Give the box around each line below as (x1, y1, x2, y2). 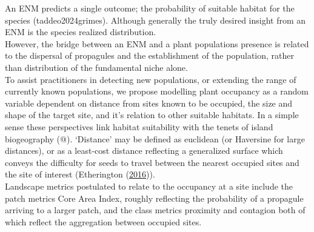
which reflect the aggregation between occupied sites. (5, 215, 202, 228)
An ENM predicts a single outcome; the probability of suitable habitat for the (5, 2, 295, 14)
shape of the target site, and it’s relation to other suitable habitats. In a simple (5, 108, 299, 121)
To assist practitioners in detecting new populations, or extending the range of (5, 73, 296, 85)
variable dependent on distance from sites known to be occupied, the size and (5, 96, 293, 109)
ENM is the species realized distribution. (5, 25, 156, 38)
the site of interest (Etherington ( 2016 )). (5, 168, 155, 181)
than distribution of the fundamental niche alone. (5, 61, 188, 73)
